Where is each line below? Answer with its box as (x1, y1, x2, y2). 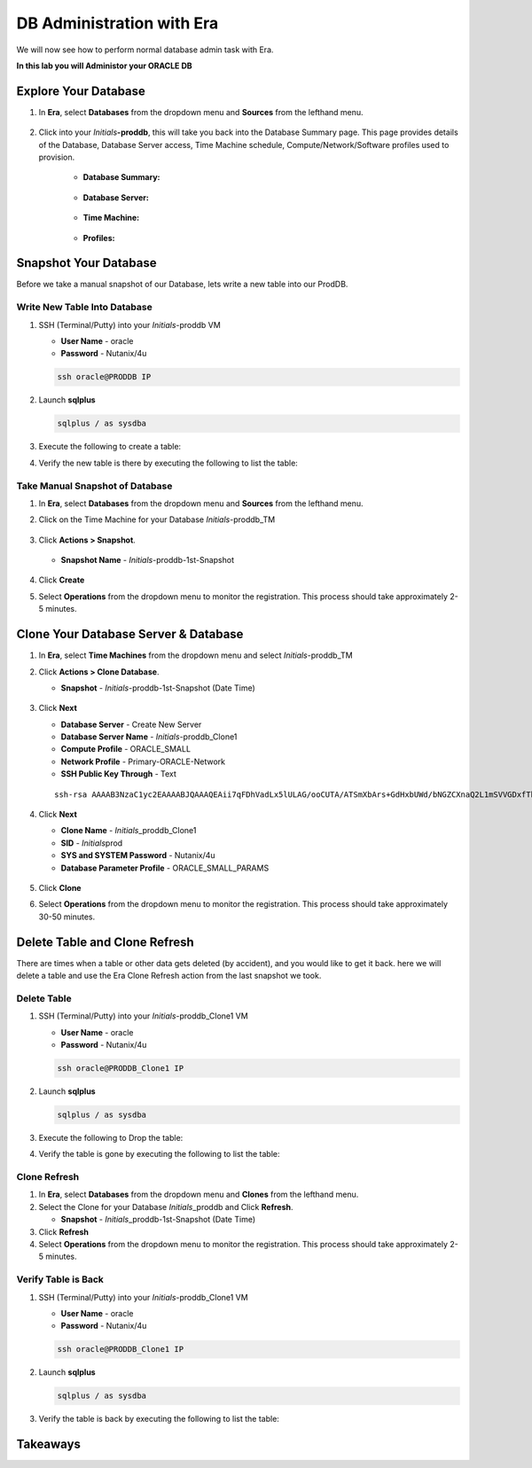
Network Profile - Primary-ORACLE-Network (60, 756, 226, 767)
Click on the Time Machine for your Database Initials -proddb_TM (38, 514, 276, 525)
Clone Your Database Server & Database (16, 627, 244, 642)
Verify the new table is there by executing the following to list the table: (38, 457, 299, 468)
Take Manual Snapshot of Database (16, 480, 173, 492)
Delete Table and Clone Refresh (16, 934, 194, 949)
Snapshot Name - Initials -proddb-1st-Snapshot (60, 555, 235, 566)
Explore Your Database (16, 83, 146, 98)
